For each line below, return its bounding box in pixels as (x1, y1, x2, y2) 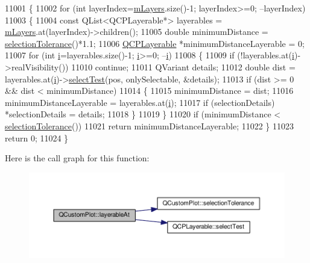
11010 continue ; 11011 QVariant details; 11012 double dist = (71, 60, 296, 73)
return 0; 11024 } (5, 131, 69, 144)
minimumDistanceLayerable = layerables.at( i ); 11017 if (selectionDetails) (5, 96, 275, 108)
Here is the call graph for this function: (5, 152, 150, 164)
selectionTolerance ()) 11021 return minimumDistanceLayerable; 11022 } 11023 (5, 119, 294, 132)
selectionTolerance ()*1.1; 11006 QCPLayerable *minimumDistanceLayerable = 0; (5, 37, 305, 49)
